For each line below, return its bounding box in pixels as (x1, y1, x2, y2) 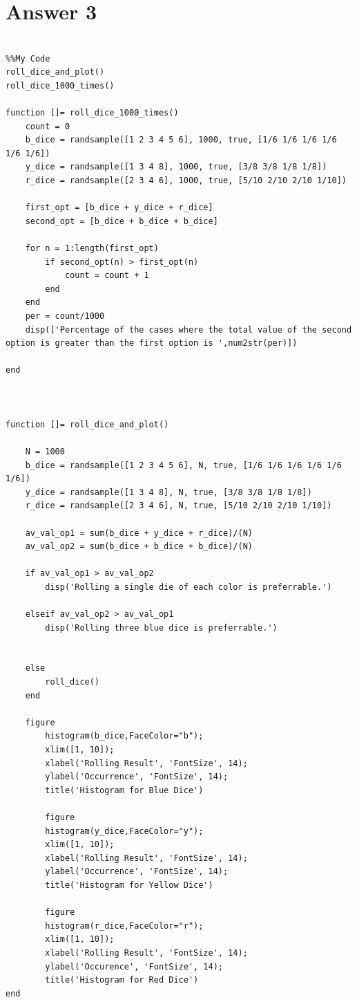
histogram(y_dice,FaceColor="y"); (45, 826, 204, 836)
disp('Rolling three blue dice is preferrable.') (45, 622, 278, 633)
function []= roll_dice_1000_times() (6, 108, 179, 118)
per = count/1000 (25, 311, 105, 321)
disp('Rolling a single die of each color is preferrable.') (45, 582, 332, 592)
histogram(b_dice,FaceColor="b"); (45, 731, 204, 741)
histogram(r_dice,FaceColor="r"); (45, 920, 204, 931)
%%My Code (6, 53, 50, 64)
